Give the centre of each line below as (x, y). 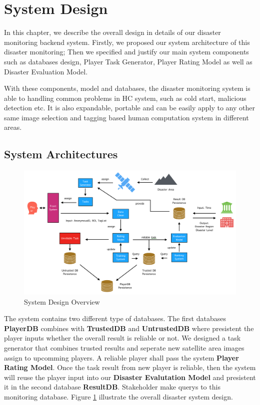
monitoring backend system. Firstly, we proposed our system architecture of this (127, 42)
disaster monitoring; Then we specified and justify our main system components (126, 52)
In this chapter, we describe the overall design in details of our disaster (112, 32)
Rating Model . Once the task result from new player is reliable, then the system (130, 367)
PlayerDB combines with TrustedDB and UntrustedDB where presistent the (129, 328)
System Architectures (61, 154)
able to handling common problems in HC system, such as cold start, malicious (125, 98)
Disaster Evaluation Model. (46, 71)
